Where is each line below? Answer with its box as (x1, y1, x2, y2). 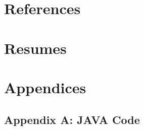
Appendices (4, 77, 86, 97)
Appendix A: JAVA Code (4, 111, 140, 127)
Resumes (4, 37, 67, 58)
